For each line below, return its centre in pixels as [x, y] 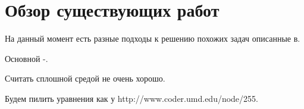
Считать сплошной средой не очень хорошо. [85, 78]
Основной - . [26, 58]
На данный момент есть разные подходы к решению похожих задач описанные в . [153, 38]
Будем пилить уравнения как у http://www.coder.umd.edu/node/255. [131, 98]
